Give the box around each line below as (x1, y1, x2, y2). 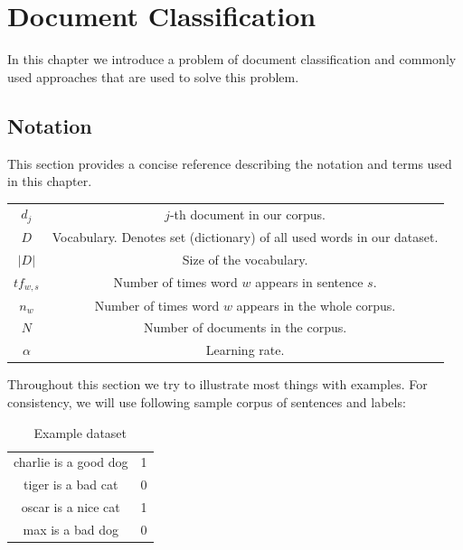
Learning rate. (205, 340, 285, 359)
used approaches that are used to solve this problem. (7, 67, 299, 86)
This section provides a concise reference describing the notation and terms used (7, 154, 452, 172)
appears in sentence (255, 273, 364, 292)
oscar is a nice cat (21, 498, 120, 517)
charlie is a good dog (14, 452, 128, 471)
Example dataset (33, 423, 128, 442)
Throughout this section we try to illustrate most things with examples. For (7, 375, 428, 394)
